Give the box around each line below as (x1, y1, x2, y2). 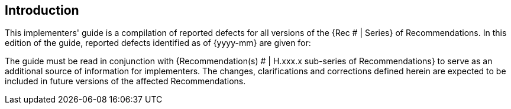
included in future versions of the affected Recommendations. (5, 76, 246, 87)
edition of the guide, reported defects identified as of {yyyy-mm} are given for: (5, 38, 311, 48)
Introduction (5, 3, 79, 18)
